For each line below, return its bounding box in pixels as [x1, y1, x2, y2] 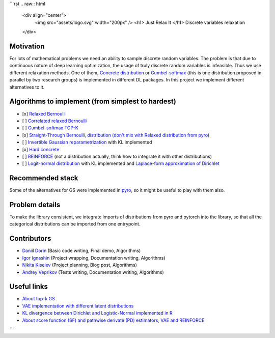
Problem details [9, 201, 61, 209]
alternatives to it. [9, 84, 45, 90]
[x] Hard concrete [22, 146, 60, 152]
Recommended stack [9, 174, 78, 183]
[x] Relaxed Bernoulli [22, 110, 66, 117]
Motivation [9, 42, 45, 50]
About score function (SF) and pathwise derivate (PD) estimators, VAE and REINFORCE [22, 317, 205, 323]
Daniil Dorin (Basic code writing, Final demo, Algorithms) [22, 247, 141, 254]
